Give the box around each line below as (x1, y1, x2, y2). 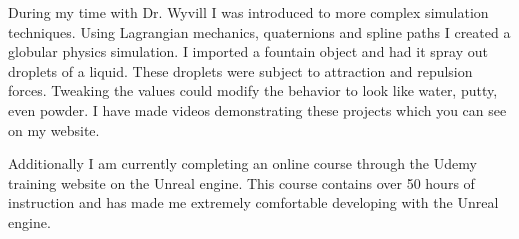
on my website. (8, 119, 100, 140)
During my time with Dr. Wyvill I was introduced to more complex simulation (8, 2, 489, 22)
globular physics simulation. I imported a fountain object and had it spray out (8, 41, 488, 62)
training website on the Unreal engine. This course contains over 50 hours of (8, 172, 475, 193)
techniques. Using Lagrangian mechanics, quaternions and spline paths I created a (8, 21, 511, 42)
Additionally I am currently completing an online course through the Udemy (8, 153, 477, 174)
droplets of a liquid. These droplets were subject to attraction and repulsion (8, 60, 473, 81)
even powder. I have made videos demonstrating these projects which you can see (8, 99, 507, 120)
